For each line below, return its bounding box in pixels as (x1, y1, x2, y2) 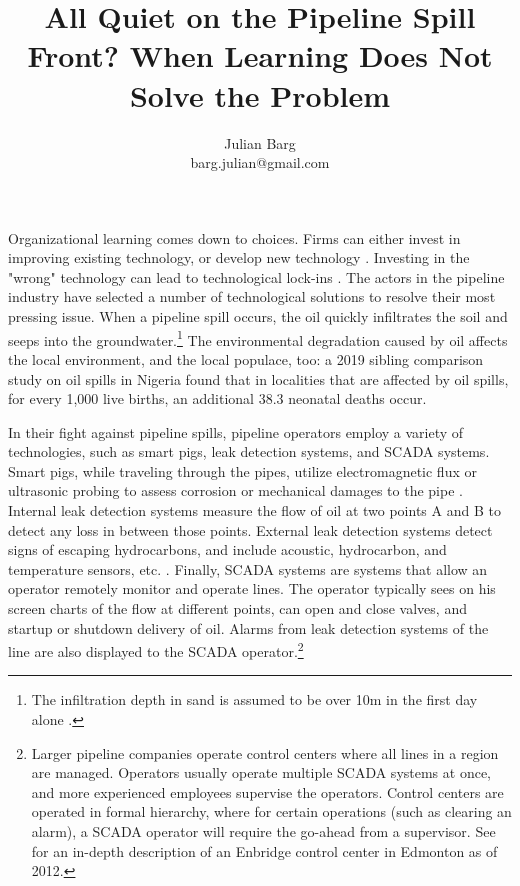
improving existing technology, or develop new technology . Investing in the (8, 247, 470, 268)
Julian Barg (224, 132, 296, 153)
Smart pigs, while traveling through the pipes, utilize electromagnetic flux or (8, 460, 477, 481)
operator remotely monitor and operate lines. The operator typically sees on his (8, 578, 496, 599)
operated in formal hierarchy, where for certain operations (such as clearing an (31, 801, 512, 822)
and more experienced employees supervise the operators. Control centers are (31, 781, 504, 802)
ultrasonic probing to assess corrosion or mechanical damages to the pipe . (8, 480, 463, 501)
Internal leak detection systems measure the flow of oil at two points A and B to (8, 500, 501, 521)
